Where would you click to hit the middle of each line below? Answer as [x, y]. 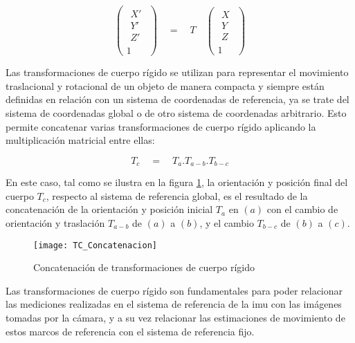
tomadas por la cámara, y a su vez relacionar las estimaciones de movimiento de [175, 318]
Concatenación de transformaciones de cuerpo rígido [144, 267]
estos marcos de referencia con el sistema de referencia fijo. [130, 331]
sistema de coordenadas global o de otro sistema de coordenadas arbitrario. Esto [176, 113]
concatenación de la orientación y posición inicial [109, 209]
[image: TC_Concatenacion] [95, 245]
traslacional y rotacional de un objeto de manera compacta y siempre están [165, 85]
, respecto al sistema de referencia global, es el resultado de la [177, 195]
